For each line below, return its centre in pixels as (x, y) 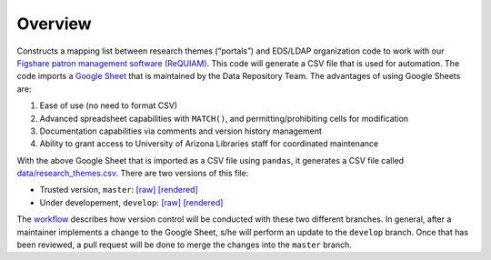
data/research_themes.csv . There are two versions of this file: (133, 174)
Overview (54, 24)
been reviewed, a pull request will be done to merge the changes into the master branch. (184, 245)
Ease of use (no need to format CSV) (108, 105)
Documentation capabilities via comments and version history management (181, 131)
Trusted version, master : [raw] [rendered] (119, 190)
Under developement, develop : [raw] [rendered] (131, 202)
